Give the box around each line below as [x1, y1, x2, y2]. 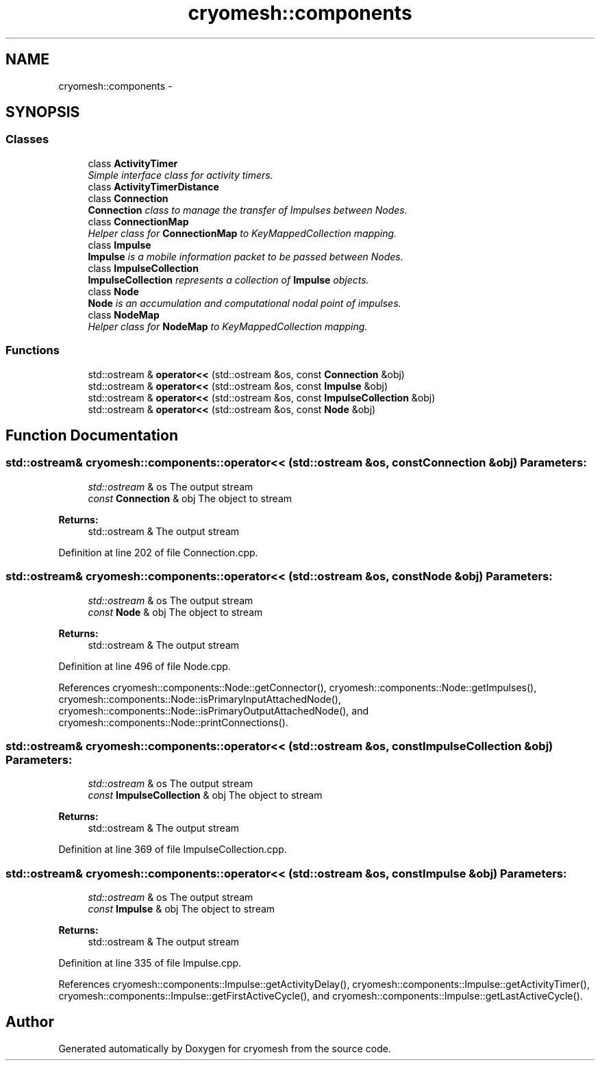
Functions [5, 343, 60, 358]
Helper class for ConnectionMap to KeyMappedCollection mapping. [88, 227, 397, 239]
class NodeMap [88, 308, 160, 321]
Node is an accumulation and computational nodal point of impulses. [88, 297, 401, 309]
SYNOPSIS [5, 103, 80, 121]
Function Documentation [5, 426, 178, 444]
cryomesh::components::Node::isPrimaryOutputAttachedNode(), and [58, 704, 369, 717]
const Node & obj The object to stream [88, 606, 263, 618]
